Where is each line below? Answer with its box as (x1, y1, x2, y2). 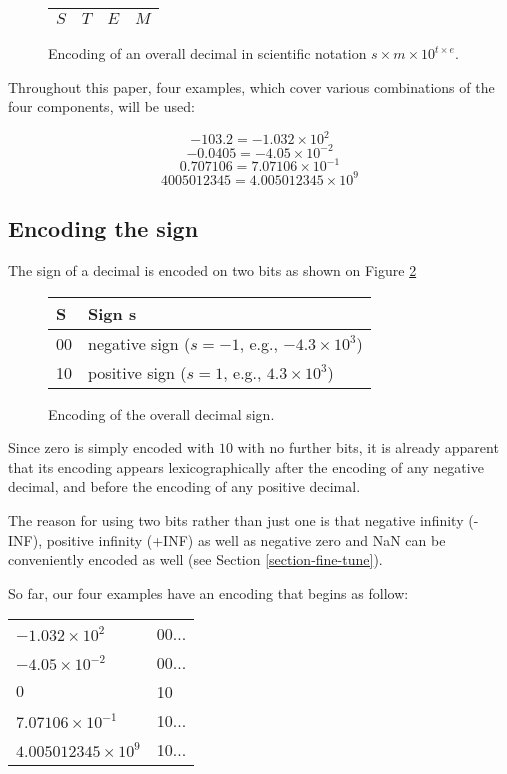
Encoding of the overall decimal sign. (48, 403, 275, 424)
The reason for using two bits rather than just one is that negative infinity (8, 509, 464, 530)
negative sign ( (88, 331, 191, 355)
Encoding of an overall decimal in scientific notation (48, 43, 367, 63)
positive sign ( (88, 360, 187, 384)
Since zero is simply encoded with (8, 437, 215, 458)
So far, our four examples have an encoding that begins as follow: (8, 582, 409, 603)
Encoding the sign (8, 213, 199, 244)
